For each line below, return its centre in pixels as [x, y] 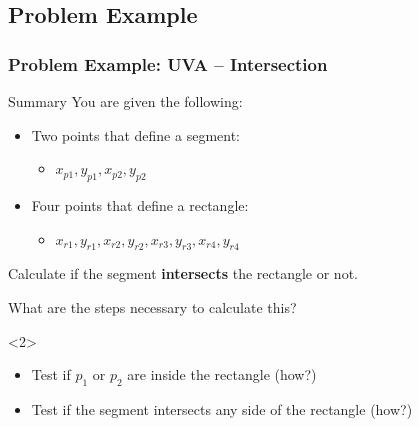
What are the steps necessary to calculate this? [152, 306]
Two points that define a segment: [135, 134]
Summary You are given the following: [125, 101]
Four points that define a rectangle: [140, 204]
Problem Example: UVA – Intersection [168, 63]
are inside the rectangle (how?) [222, 374]
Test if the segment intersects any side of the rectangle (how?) [222, 408]
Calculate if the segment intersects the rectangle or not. [183, 273]
